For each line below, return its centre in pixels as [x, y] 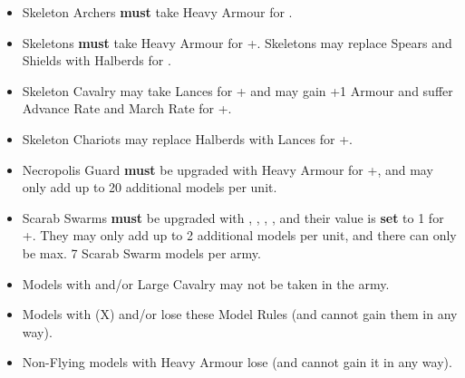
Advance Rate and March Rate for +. [127, 108]
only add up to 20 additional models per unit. [150, 187]
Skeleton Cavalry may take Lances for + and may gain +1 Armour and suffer [237, 90]
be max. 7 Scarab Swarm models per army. [141, 252]
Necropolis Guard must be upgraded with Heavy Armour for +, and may [228, 169]
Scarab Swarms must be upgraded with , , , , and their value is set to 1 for [233, 217]
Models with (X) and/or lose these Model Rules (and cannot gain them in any [240, 314]
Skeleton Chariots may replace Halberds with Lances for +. [187, 138]
